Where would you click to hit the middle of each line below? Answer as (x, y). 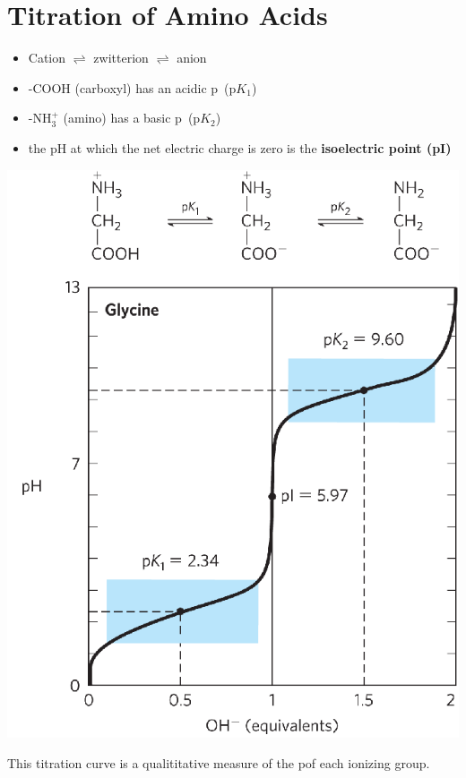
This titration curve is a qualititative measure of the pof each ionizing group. (219, 762)
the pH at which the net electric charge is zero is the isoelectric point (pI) (240, 147)
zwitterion (121, 58)
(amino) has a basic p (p (132, 118)
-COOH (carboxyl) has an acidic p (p (132, 87)
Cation (47, 58)
